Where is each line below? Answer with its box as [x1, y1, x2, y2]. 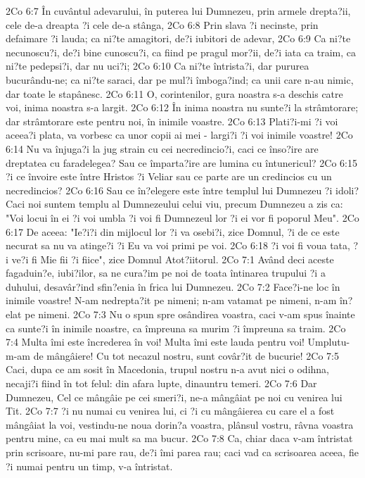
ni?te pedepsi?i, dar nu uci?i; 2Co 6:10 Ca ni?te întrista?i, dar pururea [6, 58, 309, 73]
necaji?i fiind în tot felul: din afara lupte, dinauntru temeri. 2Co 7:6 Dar [6, 376, 317, 391]
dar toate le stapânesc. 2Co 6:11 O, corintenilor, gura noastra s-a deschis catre [6, 86, 343, 101]
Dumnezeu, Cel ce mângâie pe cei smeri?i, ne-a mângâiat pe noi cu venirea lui [6, 389, 342, 404]
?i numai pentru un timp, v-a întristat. [6, 458, 173, 473]
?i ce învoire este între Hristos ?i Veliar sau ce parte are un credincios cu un [6, 169, 332, 184]
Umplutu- [307, 334, 350, 349]
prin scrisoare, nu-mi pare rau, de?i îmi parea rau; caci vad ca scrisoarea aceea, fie [6, 445, 359, 459]
